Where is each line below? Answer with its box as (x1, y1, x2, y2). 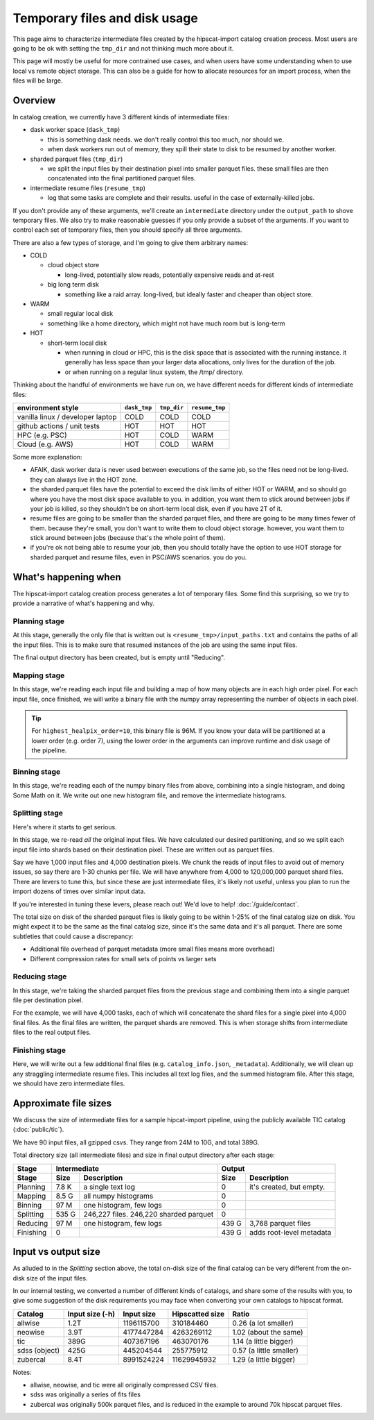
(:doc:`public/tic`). (12, 1125, 64, 1134)
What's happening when (12, 571, 121, 583)
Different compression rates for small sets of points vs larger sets (30, 954, 217, 963)
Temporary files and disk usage (12, 10, 199, 26)
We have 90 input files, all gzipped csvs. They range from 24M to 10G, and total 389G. (12, 1138, 260, 1147)
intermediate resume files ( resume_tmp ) (30, 184, 145, 192)
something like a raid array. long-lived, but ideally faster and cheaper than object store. (64, 290, 313, 298)
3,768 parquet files (249, 1218, 311, 1228)
